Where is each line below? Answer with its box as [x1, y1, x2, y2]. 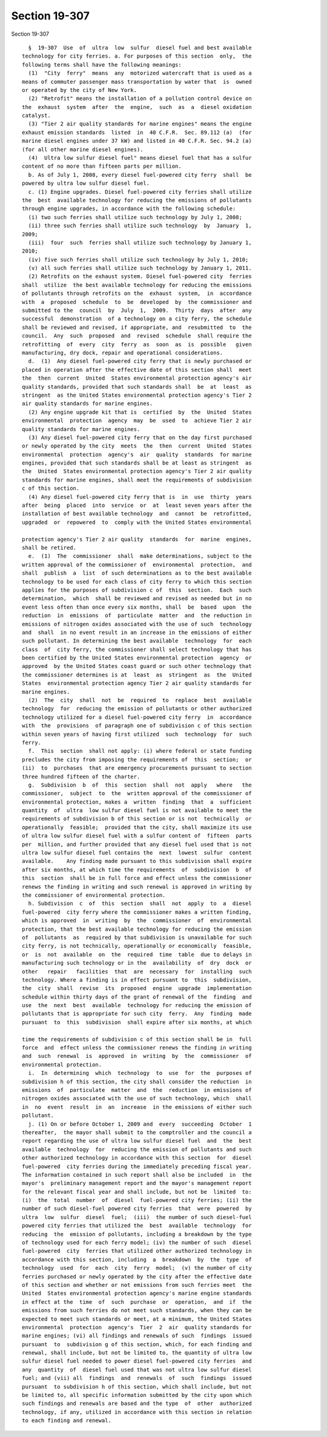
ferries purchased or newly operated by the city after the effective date [22, 1273, 252, 1280]
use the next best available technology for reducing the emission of [22, 1002, 252, 1009]
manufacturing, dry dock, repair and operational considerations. [22, 349, 223, 356]
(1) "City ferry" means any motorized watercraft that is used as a [28, 70, 252, 77]
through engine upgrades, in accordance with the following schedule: [22, 205, 236, 212]
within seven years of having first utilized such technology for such [22, 730, 252, 738]
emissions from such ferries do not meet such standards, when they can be [22, 1307, 252, 1314]
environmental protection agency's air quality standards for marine [22, 451, 252, 458]
